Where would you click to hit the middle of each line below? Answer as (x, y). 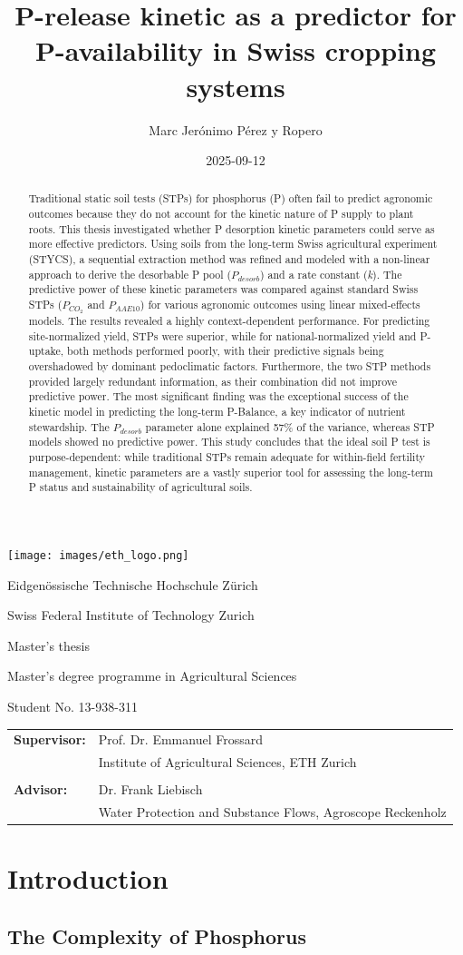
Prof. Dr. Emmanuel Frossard (180, 739)
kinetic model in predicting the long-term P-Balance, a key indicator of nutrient (217, 411)
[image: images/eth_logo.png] (98, 555)
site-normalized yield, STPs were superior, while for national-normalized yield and (222, 335)
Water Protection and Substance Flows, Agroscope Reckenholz (272, 812)
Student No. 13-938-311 (72, 706)
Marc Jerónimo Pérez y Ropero (236, 129)
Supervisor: (50, 739)
